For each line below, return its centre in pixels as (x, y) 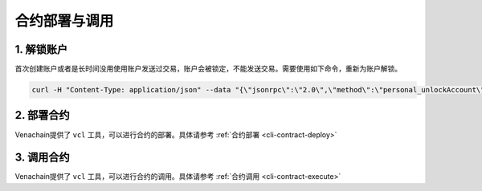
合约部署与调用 (64, 21)
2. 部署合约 (42, 115)
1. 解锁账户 (41, 49)
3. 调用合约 (42, 158)
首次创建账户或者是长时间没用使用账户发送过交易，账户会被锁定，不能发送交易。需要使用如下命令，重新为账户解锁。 (208, 69)
